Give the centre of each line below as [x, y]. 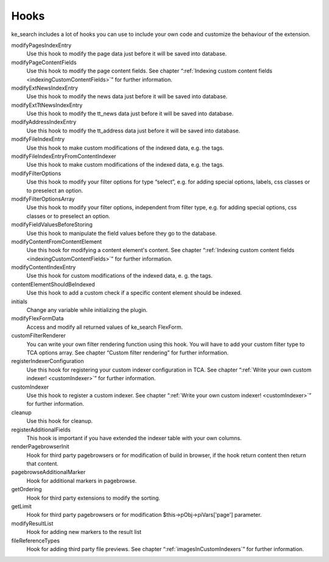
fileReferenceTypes [36, 541]
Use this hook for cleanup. [60, 421]
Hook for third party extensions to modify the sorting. [94, 498]
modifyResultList [32, 523]
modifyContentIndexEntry [44, 267]
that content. [43, 464]
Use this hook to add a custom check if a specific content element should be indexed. [134, 293]
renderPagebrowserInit [40, 447]
